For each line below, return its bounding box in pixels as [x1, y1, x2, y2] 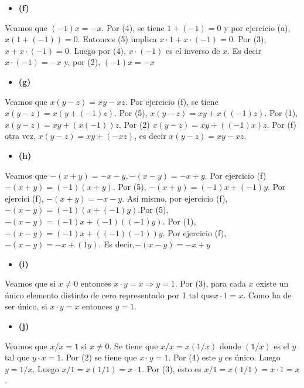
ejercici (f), [5, 192, 44, 204]
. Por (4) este [168, 351, 216, 363]
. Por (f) [267, 118, 296, 130]
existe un [256, 277, 289, 290]
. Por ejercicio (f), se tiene [125, 95, 218, 107]
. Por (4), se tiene [101, 21, 165, 33]
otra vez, [5, 130, 36, 142]
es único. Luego [225, 351, 281, 363]
